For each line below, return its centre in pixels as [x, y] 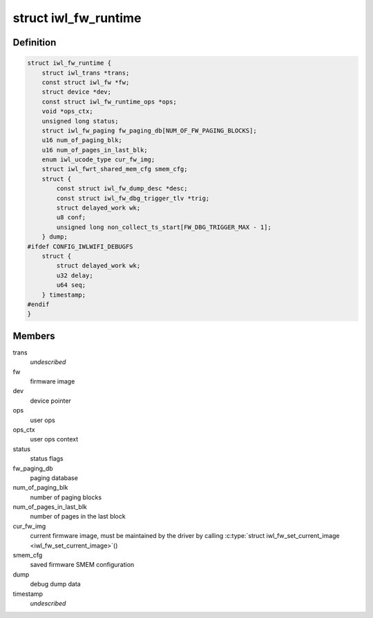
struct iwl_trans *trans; [86, 73]
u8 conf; [71, 218]
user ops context [54, 439]
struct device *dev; [77, 92]
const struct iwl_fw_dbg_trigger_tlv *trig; [133, 198]
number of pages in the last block [78, 517]
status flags [47, 459]
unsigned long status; [80, 121]
